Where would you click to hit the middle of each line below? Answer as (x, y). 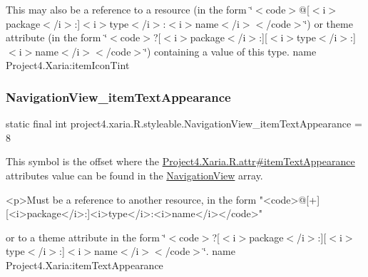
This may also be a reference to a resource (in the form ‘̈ (129, 9)
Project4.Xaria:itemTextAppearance (85, 265)
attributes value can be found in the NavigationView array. (134, 175)
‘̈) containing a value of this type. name (230, 51)
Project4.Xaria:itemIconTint (68, 65)
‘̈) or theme (328, 23)
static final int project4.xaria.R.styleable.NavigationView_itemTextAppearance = (184, 124)
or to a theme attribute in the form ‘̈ (86, 237)
